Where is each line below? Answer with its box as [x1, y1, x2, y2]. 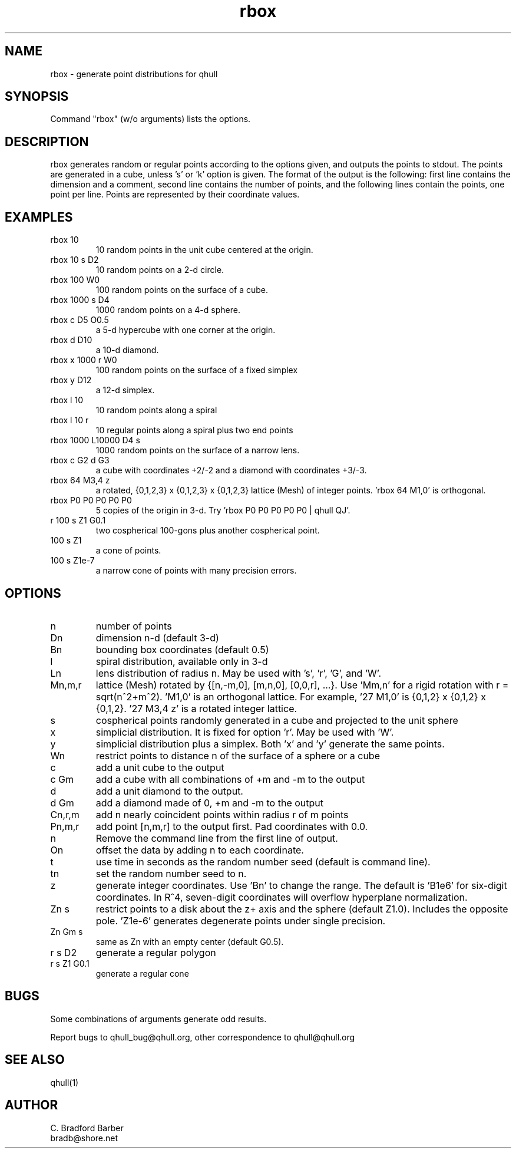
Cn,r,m [50, 808, 80, 821]
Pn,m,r [50, 820, 80, 832]
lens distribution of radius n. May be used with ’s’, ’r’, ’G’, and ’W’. [95, 667, 382, 679]
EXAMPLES [5, 209, 73, 225]
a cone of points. [95, 545, 161, 556]
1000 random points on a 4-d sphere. [95, 305, 240, 315]
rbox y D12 [50, 375, 92, 386]
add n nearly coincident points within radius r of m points [95, 808, 349, 821]
